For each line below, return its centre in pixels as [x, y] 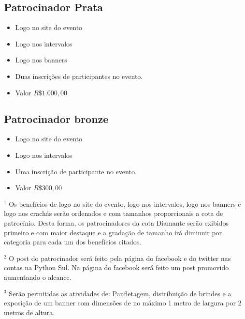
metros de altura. [29, 312]
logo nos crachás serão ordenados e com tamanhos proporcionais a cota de [114, 213]
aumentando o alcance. [38, 277]
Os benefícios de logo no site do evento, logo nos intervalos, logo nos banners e [125, 204]
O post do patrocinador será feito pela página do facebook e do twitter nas [120, 258]
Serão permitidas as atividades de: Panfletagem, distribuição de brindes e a [120, 293]
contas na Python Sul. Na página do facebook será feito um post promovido [116, 267]
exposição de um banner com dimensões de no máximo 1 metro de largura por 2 [123, 303]
